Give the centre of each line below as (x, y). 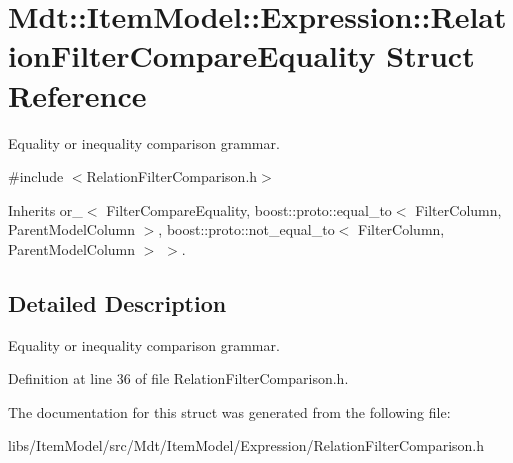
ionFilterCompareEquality (192, 55)
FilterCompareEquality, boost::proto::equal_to (249, 209)
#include (36, 176)
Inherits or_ (45, 209)
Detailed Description (117, 302)
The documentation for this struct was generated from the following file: (229, 411)
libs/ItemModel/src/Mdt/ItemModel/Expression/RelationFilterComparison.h (246, 445)
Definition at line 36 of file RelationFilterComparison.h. (178, 378)
